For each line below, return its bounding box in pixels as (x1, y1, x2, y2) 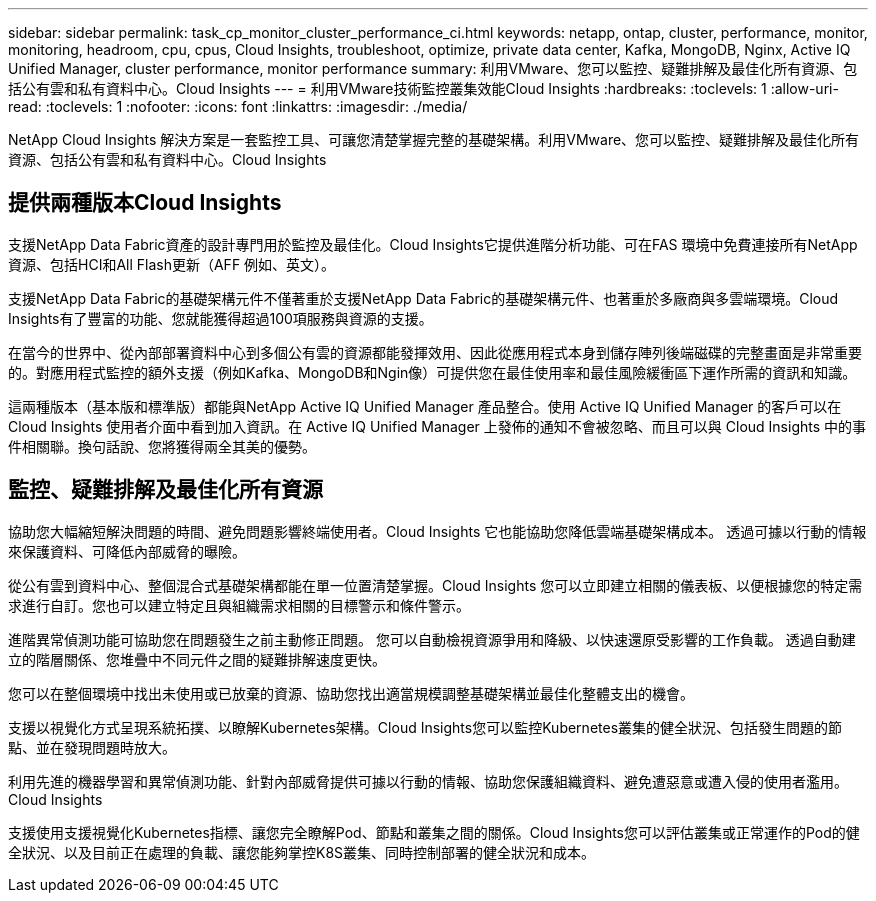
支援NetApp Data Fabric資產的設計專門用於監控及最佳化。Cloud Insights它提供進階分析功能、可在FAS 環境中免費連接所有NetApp (8, 235, 858, 253)
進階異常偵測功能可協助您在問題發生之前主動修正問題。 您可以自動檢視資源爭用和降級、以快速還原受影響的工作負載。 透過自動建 (8, 630, 856, 648)
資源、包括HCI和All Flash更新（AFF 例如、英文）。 (8, 255, 336, 273)
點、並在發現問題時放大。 (8, 738, 176, 756)
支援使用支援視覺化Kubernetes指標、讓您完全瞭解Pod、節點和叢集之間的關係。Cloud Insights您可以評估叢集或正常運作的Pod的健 (8, 823, 860, 841)
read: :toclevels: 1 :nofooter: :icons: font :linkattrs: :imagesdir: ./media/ (8, 98, 468, 115)
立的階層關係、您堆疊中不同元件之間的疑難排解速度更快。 (8, 650, 386, 668)
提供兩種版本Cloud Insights (8, 190, 282, 216)
